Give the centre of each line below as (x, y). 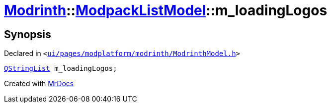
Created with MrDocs (39, 84)
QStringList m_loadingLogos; (61, 69)
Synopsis (28, 34)
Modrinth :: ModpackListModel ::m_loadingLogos (166, 10)
